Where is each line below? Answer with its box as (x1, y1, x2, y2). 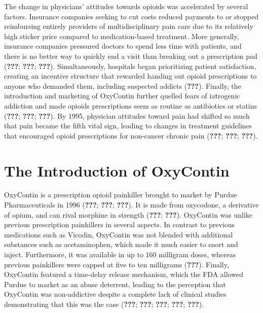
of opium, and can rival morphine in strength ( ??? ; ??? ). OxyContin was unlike (4, 209, 253, 220)
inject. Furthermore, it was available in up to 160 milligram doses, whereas (4, 249, 236, 259)
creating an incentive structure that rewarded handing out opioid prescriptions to (4, 71, 257, 81)
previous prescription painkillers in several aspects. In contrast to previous (4, 219, 235, 230)
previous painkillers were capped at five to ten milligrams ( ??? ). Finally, (4, 259, 229, 269)
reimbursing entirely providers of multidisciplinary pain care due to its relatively (4, 21, 253, 31)
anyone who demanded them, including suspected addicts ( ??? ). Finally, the (4, 80, 241, 91)
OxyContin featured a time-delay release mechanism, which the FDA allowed (4, 269, 243, 280)
